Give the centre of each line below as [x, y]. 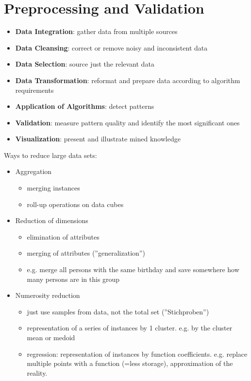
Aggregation [33, 171]
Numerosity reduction [48, 295]
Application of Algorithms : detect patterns [85, 106]
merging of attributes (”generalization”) [86, 253]
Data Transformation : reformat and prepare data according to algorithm [128, 80]
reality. [37, 372]
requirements [34, 90]
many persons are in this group [73, 279]
